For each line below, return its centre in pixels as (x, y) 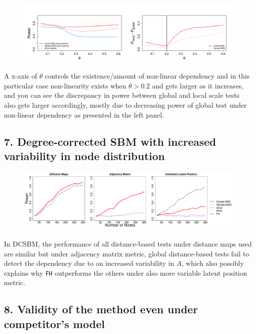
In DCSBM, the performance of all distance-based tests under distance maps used (128, 243)
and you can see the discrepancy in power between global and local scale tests (122, 95)
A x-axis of (21, 76)
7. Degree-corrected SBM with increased (110, 141)
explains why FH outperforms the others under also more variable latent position (126, 272)
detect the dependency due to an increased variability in (89, 263)
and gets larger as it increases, (198, 85)
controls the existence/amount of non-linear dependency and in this (147, 76)
